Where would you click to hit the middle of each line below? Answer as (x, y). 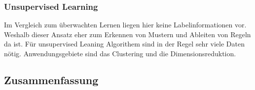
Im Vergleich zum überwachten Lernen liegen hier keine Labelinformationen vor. (125, 25)
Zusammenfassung (51, 79)
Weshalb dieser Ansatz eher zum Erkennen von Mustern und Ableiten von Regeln (127, 34)
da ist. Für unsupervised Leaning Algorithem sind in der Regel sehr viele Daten (124, 44)
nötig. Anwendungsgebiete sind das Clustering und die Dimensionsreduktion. (120, 53)
